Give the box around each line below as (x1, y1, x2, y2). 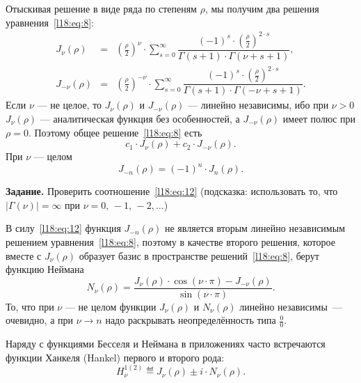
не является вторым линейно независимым (165, 221, 345, 235)
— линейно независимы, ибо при (188, 97, 329, 112)
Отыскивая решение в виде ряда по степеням (6, 1, 197, 15)
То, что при (6, 299, 54, 313)
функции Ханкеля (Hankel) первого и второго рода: (6, 350, 225, 364)
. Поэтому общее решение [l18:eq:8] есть (28, 125, 202, 139)
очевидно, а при (6, 313, 74, 327)
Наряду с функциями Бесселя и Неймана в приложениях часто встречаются (6, 336, 326, 351)
